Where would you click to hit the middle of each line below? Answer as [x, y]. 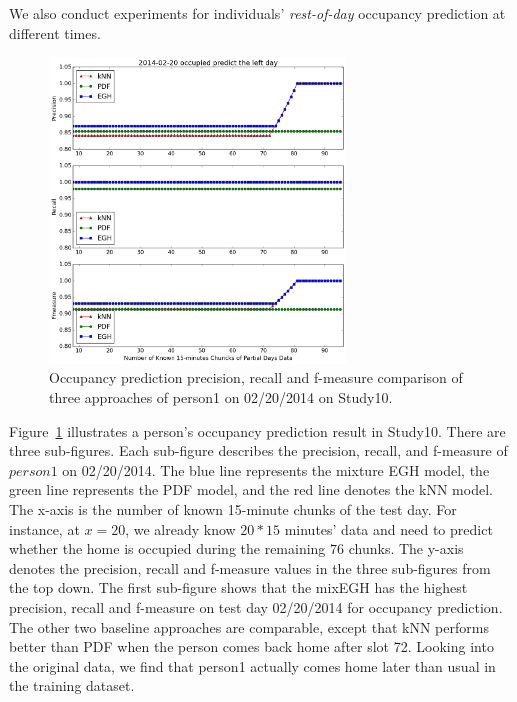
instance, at [44, 528]
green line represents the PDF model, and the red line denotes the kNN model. [251, 489]
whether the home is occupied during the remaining [167, 548]
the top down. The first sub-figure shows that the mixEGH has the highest [238, 587]
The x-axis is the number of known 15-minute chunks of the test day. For [233, 509]
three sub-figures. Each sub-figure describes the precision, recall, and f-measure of [258, 450]
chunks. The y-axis [406, 548]
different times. [55, 32]
